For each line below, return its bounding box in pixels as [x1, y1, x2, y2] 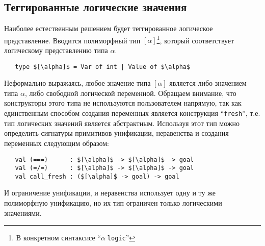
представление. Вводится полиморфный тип [4, 35, 141, 45]
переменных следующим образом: [4, 137, 109, 148]
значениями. [4, 207, 42, 218]
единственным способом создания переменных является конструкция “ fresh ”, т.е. [4, 108, 260, 118]
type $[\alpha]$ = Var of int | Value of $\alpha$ [15, 63, 191, 70]
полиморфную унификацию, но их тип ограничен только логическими [4, 198, 222, 208]
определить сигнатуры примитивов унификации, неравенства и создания [4, 128, 229, 138]
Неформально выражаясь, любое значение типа [4, 78, 151, 88]
